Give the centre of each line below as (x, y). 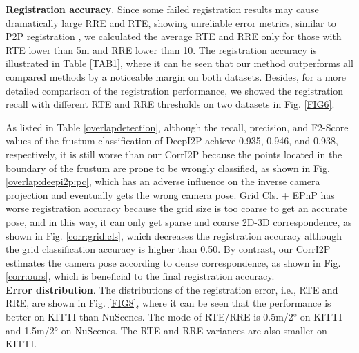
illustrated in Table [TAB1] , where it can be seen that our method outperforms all (179, 63)
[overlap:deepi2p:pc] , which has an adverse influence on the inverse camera (163, 181)
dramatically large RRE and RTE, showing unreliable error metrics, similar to (171, 22)
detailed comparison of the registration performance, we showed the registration (175, 90)
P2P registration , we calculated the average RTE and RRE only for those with (174, 36)
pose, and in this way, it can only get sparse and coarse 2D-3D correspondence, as (179, 221)
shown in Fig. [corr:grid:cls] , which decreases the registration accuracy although (174, 235)
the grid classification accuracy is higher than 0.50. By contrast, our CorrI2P (168, 249)
